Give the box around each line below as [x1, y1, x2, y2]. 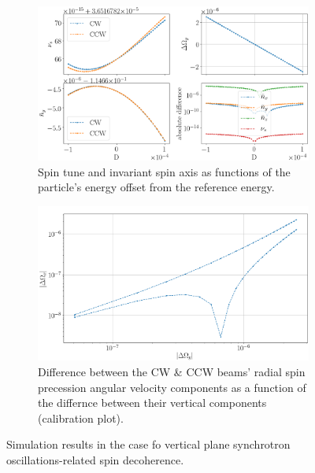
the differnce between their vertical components [38, 394, 267, 411]
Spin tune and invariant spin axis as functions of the [38, 163, 291, 179]
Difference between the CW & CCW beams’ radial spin [38, 364, 306, 380]
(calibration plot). [38, 409, 124, 426]
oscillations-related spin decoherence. [6, 452, 184, 468]
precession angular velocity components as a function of [38, 379, 306, 395]
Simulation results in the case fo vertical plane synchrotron [6, 436, 291, 453]
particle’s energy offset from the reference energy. [38, 179, 275, 195]
